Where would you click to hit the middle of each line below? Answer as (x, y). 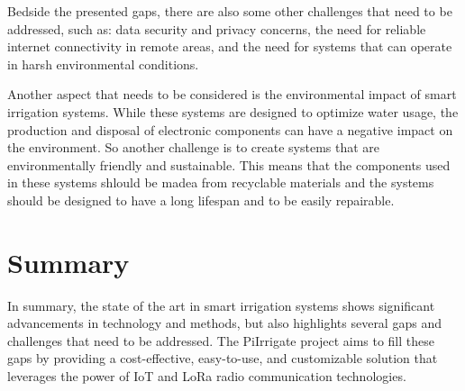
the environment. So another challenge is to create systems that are (194, 147)
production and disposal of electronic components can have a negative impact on (230, 129)
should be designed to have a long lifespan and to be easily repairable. (201, 200)
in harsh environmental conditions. (103, 64)
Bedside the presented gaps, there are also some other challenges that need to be (230, 11)
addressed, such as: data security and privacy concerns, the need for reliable (217, 28)
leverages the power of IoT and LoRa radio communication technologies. (207, 376)
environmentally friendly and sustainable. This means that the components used (229, 164)
